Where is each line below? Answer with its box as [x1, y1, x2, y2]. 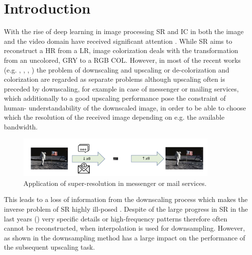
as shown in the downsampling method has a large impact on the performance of [4, 232, 246, 242]
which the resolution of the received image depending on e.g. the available [4, 112, 225, 122]
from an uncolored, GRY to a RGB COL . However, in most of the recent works [4, 55, 241, 65]
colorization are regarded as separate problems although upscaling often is [4, 74, 225, 84]
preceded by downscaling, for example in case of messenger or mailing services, [4, 83, 239, 93]
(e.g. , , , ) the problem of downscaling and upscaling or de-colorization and [4, 64, 230, 74]
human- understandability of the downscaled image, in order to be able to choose [4, 102, 246, 112]
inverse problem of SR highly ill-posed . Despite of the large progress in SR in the [4, 203, 248, 214]
